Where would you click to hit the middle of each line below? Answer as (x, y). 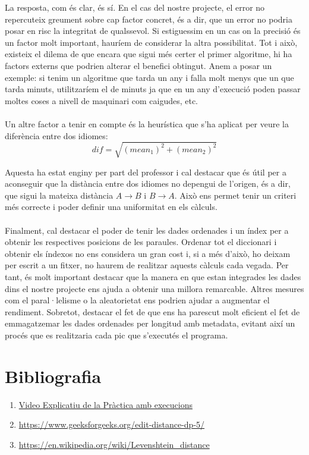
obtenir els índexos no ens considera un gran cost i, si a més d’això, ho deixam (148, 253)
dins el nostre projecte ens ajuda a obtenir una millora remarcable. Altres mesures (154, 288)
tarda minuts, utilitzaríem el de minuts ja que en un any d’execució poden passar (153, 89)
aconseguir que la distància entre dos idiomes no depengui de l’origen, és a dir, (148, 183)
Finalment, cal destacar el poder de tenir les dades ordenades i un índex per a (147, 230)
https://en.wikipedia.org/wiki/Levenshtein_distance (114, 444)
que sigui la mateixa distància (59, 195)
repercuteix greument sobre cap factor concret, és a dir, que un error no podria (149, 19)
